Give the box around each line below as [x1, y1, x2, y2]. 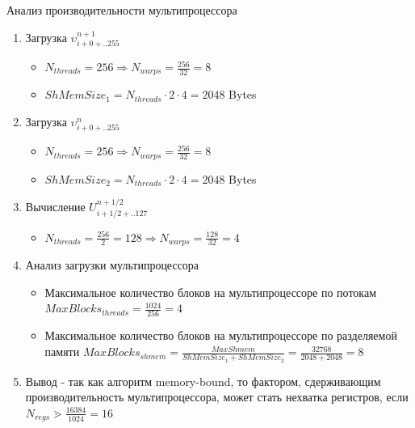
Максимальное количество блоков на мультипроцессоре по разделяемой [44, 327, 397, 344]
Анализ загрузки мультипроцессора [25, 256, 199, 273]
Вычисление [25, 198, 86, 215]
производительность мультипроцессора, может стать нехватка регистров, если [25, 388, 409, 405]
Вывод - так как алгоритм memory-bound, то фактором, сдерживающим [25, 372, 381, 389]
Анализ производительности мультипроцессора [6, 2, 237, 18]
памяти [44, 343, 80, 360]
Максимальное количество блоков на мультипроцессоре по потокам [44, 283, 377, 300]
